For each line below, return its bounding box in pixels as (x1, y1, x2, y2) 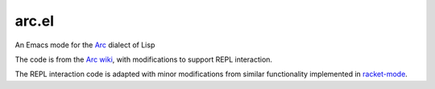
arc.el (14, 12, 55, 30)
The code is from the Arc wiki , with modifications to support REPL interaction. (14, 55, 273, 64)
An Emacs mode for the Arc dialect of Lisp (14, 40, 155, 50)
